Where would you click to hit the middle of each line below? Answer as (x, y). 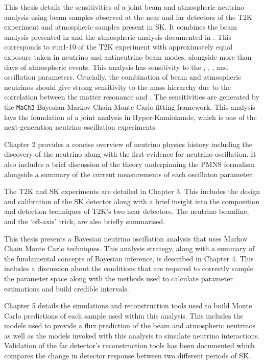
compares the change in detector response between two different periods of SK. (127, 356)
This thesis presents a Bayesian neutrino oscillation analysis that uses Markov (126, 238)
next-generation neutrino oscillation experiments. (81, 127)
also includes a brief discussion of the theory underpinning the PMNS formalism (129, 164)
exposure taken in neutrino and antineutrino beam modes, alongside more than (128, 56)
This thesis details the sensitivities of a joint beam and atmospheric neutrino (124, 7)
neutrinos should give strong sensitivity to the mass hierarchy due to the (118, 87)
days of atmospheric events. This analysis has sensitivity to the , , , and (116, 67)
